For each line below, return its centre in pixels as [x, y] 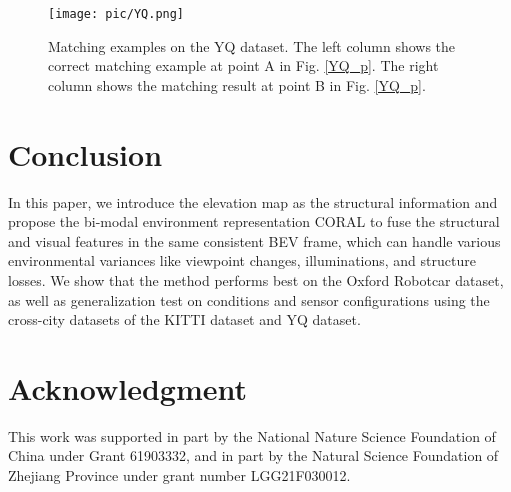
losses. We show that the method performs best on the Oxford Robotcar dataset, [256, 279]
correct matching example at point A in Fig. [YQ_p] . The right [243, 65]
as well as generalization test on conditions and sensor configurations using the [249, 299]
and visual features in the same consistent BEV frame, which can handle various [254, 240]
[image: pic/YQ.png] [116, 14]
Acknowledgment [127, 387]
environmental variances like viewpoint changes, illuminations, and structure [242, 260]
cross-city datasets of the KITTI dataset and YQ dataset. [184, 319]
